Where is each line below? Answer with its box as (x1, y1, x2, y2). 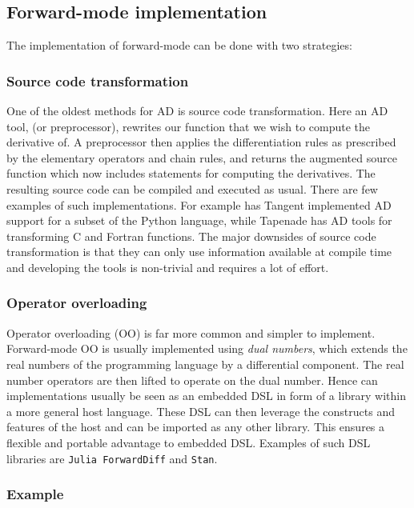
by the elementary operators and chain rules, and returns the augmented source (6, 149, 397, 166)
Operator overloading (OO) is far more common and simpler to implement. (6, 324, 376, 341)
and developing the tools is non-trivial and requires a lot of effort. (6, 258, 329, 275)
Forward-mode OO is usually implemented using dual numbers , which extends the (6, 340, 408, 357)
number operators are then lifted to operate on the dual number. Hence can (6, 371, 378, 388)
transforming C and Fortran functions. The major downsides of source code (6, 227, 376, 244)
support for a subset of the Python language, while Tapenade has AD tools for (6, 212, 392, 229)
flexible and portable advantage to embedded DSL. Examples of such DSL (6, 434, 371, 450)
